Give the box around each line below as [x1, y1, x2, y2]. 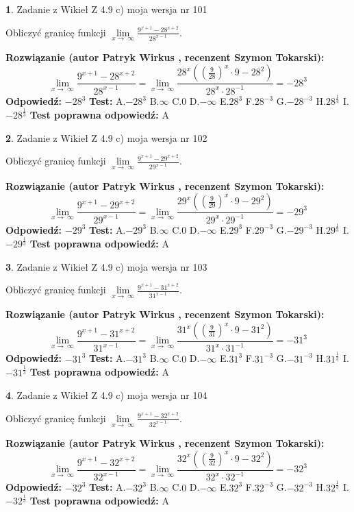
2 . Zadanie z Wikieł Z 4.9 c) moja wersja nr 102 [5, 130, 207, 145]
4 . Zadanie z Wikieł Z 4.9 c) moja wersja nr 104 [5, 388, 207, 402]
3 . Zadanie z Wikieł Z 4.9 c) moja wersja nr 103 [5, 259, 207, 273]
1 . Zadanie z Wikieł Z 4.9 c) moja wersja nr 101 [5, 2, 207, 16]
